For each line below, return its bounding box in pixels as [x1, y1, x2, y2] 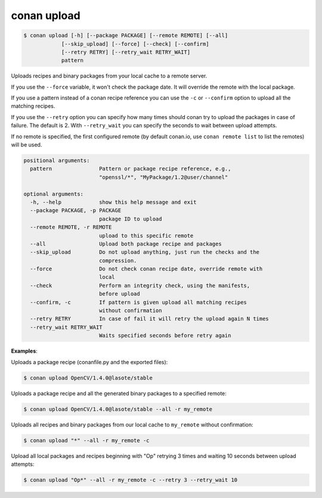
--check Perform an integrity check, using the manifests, [30, 282, 250, 289]
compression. [98, 257, 137, 264]
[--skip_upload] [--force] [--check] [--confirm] [61, 41, 209, 47]
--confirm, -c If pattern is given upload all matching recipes [30, 298, 247, 306]
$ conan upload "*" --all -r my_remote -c [23, 437, 150, 444]
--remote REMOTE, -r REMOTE [30, 224, 112, 231]
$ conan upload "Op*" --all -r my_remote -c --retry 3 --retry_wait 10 [23, 477, 238, 483]
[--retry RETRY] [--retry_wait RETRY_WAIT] [61, 48, 191, 55]
